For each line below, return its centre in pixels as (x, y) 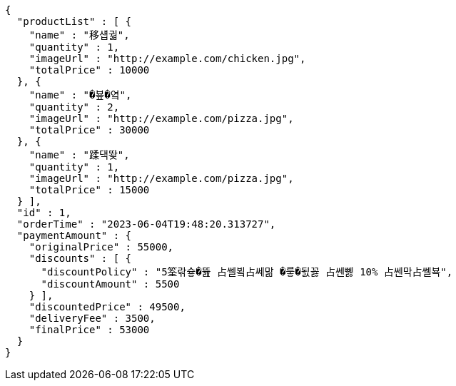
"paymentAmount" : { (74, 235)
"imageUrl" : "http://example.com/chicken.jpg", (167, 59)
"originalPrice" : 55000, (101, 247)
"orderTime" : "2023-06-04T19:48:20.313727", (146, 224)
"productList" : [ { (74, 21)
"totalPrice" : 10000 (89, 70)
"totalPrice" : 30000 (89, 130)
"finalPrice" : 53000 (89, 330)
